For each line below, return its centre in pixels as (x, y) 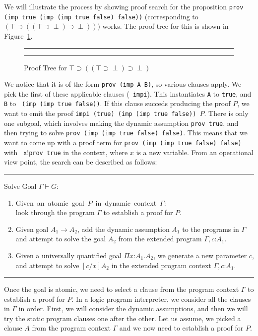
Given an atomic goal (50, 202)
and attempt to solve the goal (61, 239)
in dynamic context (126, 202)
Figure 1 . (18, 35)
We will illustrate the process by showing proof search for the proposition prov (124, 6)
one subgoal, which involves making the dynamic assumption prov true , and (121, 123)
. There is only (226, 113)
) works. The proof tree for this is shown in (163, 26)
